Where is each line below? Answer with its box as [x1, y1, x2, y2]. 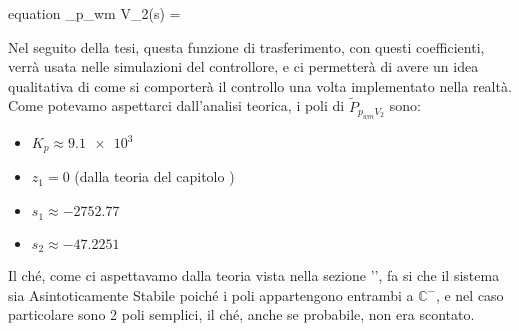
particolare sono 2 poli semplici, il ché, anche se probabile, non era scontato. [8, 304, 475, 325]
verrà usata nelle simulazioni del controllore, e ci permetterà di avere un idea [8, 56, 479, 77]
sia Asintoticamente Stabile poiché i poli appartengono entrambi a [8, 284, 414, 305]
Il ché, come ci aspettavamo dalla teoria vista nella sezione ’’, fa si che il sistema [8, 264, 500, 285]
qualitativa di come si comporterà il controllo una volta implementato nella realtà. [8, 75, 512, 96]
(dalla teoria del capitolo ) [74, 166, 235, 187]
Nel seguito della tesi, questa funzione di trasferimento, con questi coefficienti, [8, 36, 485, 57]
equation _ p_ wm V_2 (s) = [8, 3, 181, 23]
